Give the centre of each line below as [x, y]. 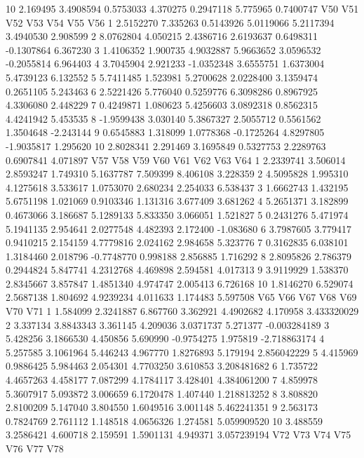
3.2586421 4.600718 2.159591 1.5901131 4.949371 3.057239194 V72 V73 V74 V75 [178, 435]
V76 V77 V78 [35, 448]
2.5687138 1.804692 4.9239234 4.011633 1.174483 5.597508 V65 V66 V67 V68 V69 [181, 297]
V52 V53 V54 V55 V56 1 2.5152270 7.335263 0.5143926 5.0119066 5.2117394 [170, 22]
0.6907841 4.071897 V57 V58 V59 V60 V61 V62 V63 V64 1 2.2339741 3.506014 [176, 160]
